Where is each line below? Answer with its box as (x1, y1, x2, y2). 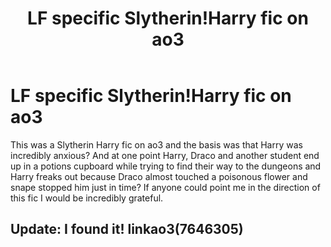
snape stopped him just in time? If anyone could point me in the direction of (10, 181, 321, 193)
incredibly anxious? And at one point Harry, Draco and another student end (10, 149, 320, 161)
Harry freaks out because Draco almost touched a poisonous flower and (10, 170, 308, 182)
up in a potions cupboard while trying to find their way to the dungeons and (10, 160, 322, 172)
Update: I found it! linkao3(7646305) (10, 221, 244, 238)
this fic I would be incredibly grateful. (10, 192, 164, 204)
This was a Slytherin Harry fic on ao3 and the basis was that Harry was (10, 138, 303, 151)
